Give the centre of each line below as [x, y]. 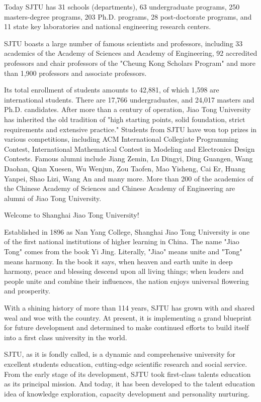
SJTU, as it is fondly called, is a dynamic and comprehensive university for [120, 354]
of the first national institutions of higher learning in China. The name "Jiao [122, 241]
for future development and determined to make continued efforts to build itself [126, 327]
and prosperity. [27, 291]
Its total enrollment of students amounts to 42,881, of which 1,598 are [112, 90]
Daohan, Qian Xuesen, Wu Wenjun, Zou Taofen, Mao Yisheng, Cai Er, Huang [125, 168]
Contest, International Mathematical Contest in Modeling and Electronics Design [129, 148]
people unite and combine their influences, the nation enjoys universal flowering [126, 281]
